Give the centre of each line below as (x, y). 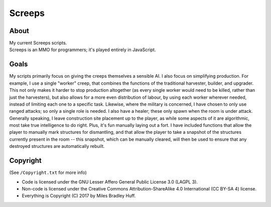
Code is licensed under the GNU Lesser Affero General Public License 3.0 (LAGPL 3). (110, 182)
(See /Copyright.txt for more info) (48, 172)
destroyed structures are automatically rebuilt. (57, 146)
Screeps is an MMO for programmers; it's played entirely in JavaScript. (83, 50)
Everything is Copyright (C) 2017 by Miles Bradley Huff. (79, 196)
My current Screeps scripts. (38, 43)
